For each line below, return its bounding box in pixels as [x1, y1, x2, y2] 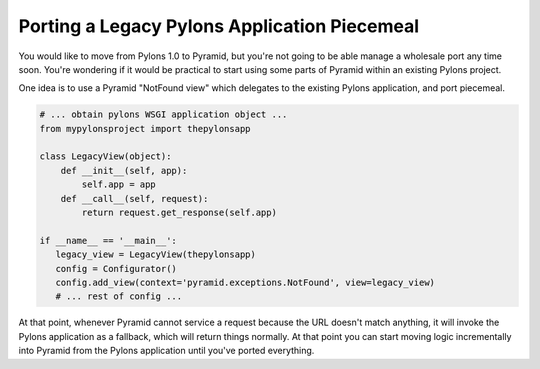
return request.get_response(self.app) [81, 207, 277, 219]
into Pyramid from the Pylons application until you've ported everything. [18, 345, 315, 357]
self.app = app [81, 179, 157, 190]
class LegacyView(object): [39, 151, 172, 162]
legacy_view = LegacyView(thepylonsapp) [55, 249, 257, 260]
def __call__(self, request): [60, 193, 209, 204]
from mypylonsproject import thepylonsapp [39, 123, 251, 134]
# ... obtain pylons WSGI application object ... [39, 109, 288, 120]
